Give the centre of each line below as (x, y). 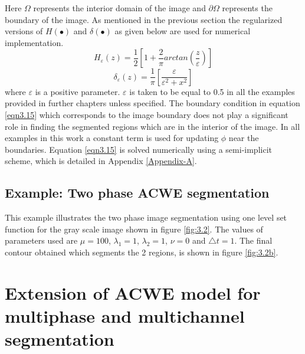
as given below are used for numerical (183, 31)
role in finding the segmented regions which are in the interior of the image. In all (152, 126)
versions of (24, 31)
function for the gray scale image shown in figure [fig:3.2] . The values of (134, 229)
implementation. (34, 42)
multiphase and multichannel (125, 315)
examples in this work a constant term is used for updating (112, 138)
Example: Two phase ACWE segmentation (137, 193)
